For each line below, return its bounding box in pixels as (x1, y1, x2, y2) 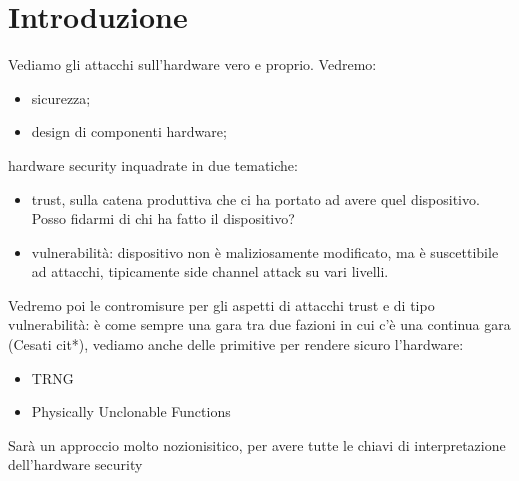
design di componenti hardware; (31, 121, 227, 142)
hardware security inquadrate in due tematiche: (8, 154, 298, 175)
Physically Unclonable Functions (31, 401, 231, 422)
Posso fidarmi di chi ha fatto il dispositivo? (31, 208, 295, 229)
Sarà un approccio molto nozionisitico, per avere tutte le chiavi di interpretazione (8, 434, 506, 455)
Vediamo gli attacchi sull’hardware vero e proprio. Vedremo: (8, 54, 377, 75)
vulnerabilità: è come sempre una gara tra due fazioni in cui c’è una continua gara (8, 314, 511, 335)
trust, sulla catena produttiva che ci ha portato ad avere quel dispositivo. (31, 188, 480, 209)
